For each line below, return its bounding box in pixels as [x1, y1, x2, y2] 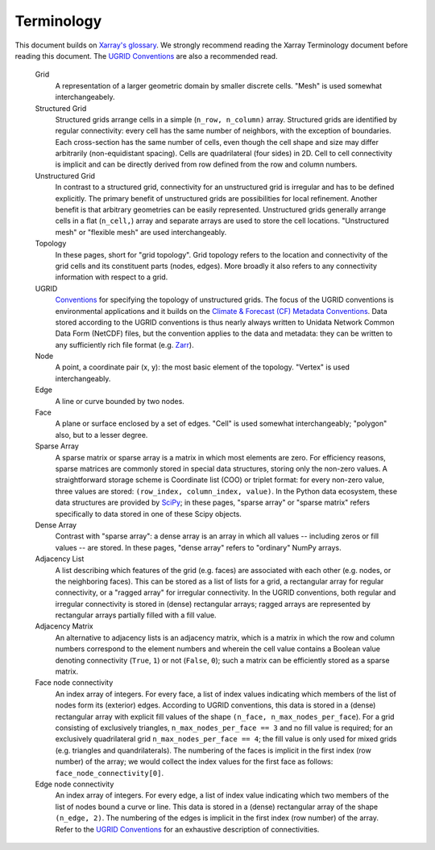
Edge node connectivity [35, 779, 114, 789]
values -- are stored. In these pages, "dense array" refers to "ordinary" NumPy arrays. [55, 543, 342, 552]
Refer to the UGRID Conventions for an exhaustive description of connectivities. [55, 824, 320, 834]
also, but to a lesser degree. [55, 430, 148, 439]
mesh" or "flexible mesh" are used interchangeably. [55, 227, 227, 237]
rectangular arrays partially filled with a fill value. [55, 610, 217, 620]
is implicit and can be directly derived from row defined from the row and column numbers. [55, 159, 358, 169]
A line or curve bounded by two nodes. [55, 396, 184, 406]
